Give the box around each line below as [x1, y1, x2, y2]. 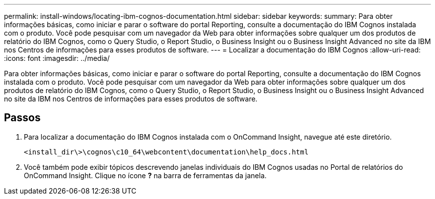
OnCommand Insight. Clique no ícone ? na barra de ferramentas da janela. [24, 171, 267, 180]
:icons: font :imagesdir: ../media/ [4, 54, 110, 62]
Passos [4, 111, 41, 124]
